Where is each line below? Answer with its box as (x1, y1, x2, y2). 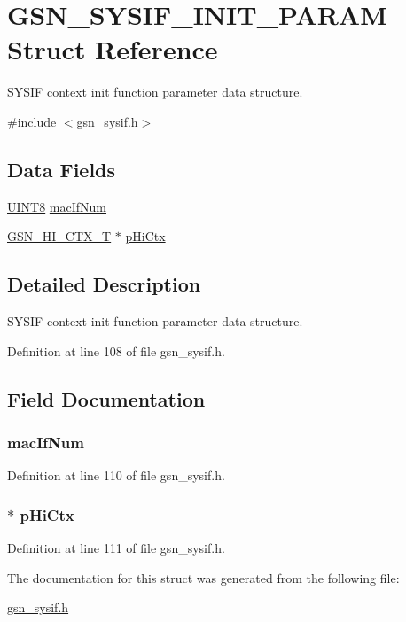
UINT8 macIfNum (7, 197, 107, 215)
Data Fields (7, 155, 116, 183)
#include (7, 112, 57, 130)
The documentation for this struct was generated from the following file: (7, 568, 400, 587)
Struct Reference (7, 31, 218, 67)
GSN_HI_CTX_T (7, 227, 112, 245)
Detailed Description (7, 270, 201, 298)
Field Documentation (7, 385, 206, 412)
